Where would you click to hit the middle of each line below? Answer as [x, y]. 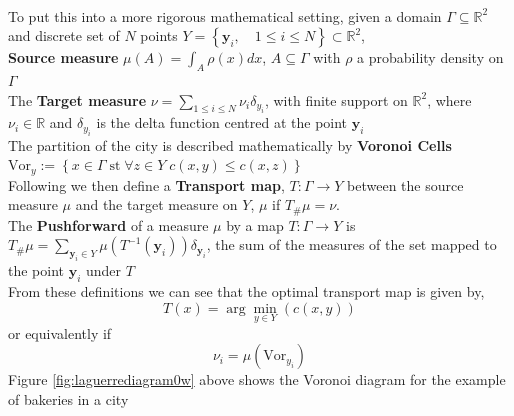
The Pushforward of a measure [108, 224]
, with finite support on [336, 99]
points [159, 35]
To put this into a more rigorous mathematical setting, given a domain [225, 15]
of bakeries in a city [68, 399]
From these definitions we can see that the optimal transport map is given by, [246, 291]
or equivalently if [60, 332]
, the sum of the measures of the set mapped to [351, 244]
